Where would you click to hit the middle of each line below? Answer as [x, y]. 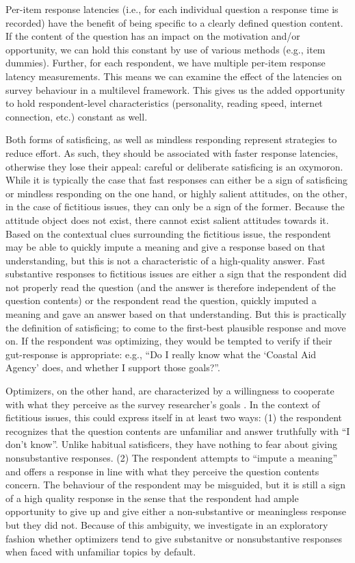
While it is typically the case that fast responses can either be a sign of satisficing [177, 180]
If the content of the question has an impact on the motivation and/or [153, 36]
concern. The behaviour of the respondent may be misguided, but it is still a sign [176, 485]
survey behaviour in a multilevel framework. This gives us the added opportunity [175, 89]
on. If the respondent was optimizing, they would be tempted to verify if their [169, 341]
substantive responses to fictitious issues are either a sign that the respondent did [176, 274]
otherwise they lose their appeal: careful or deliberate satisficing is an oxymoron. [174, 166]
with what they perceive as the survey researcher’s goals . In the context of [163, 404]
